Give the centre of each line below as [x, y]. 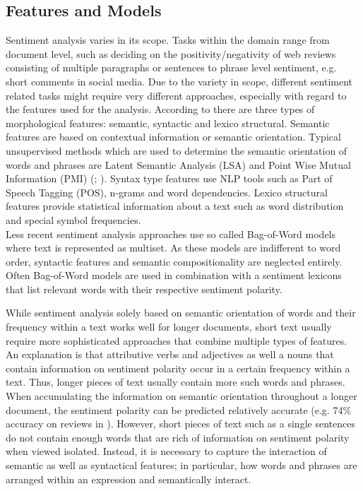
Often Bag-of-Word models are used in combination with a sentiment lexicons [174, 275]
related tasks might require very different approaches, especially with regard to [176, 95]
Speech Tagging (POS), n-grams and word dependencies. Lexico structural [167, 192]
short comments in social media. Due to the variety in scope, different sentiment [179, 81]
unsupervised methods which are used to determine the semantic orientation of [177, 150]
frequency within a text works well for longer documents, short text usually [169, 327]
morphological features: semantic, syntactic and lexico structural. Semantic [168, 123]
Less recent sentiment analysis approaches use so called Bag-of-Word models [171, 233]
